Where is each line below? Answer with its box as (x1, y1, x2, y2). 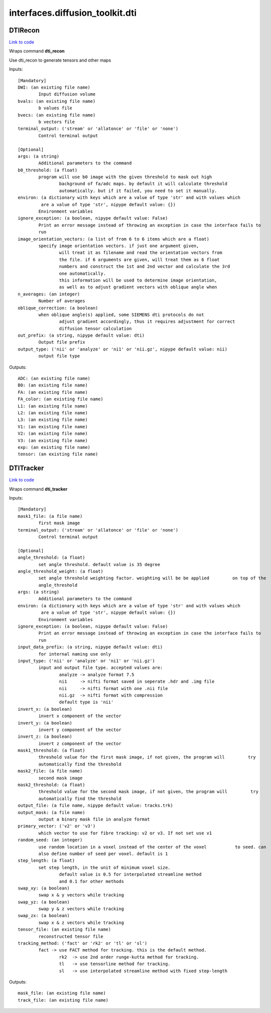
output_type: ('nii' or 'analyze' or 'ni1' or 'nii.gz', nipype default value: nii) (18, 346, 228, 352)
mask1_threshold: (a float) (18, 748, 85, 753)
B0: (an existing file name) (18, 382, 88, 388)
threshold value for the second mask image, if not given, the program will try (38, 789, 259, 794)
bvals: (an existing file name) (18, 98, 96, 104)
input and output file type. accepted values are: (38, 665, 163, 670)
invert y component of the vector (38, 727, 122, 732)
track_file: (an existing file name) (18, 997, 109, 1003)
